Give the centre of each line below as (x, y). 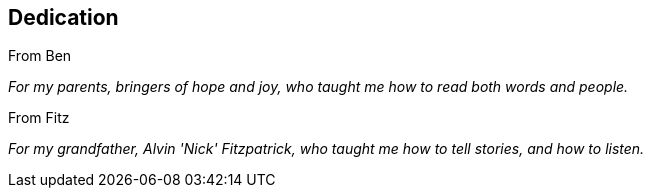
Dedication (63, 17)
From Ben (40, 56)
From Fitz (39, 118)
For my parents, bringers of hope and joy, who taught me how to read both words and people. (318, 87)
